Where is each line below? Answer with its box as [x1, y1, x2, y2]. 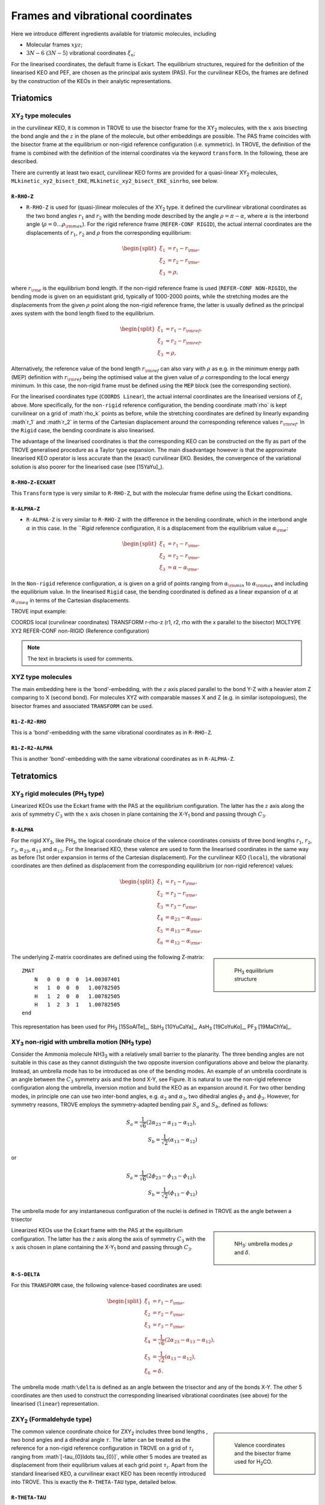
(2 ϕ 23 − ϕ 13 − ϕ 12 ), [146, 1172, 197, 1181]
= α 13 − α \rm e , [165, 926, 203, 934]
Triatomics [11, 93, 52, 104]
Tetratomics [11, 771, 58, 781]
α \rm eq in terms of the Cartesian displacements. [11, 597, 131, 605]
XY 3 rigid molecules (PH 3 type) [11, 789, 105, 799]
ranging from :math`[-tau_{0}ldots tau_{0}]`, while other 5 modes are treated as [11, 1453, 208, 1460]
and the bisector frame [234, 1450, 291, 1457]
